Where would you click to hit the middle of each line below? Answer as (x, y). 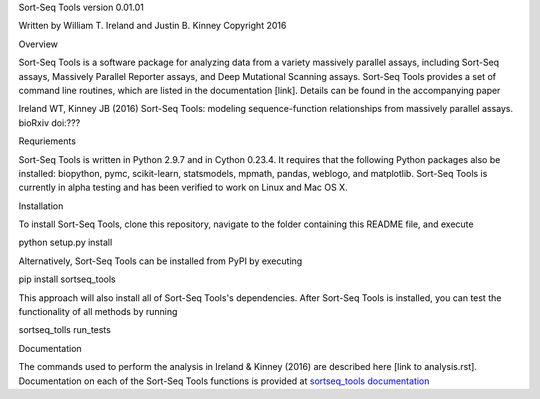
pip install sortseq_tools (67, 279)
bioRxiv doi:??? (49, 122)
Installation (41, 206)
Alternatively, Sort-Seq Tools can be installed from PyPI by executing (160, 261)
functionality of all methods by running (98, 312)
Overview (38, 44)
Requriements (47, 141)
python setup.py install (65, 242)
